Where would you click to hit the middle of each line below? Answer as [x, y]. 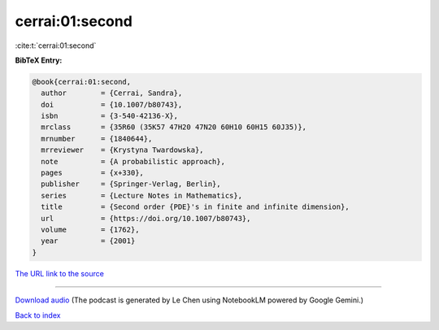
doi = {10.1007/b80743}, [112, 104]
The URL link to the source [60, 273]
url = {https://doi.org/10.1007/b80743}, [146, 218]
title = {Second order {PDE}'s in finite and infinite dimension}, [195, 207]
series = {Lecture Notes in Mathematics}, [142, 195]
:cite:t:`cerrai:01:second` [56, 46]
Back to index [38, 315]
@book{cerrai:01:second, [82, 82]
